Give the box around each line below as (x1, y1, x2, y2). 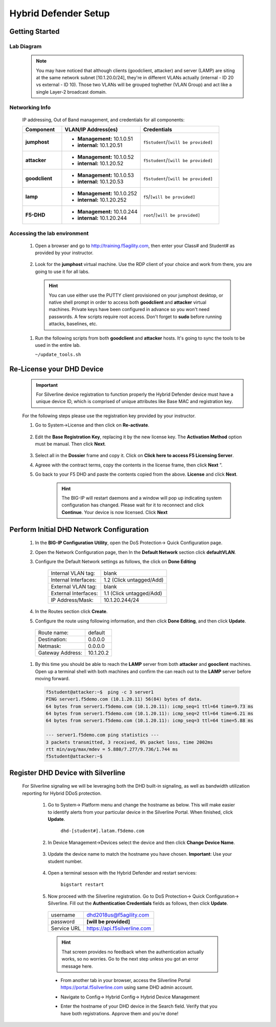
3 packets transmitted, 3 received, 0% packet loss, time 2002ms (45, 739, 213, 745)
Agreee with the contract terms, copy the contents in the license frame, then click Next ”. (35, 462, 223, 468)
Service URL (51, 925, 81, 932)
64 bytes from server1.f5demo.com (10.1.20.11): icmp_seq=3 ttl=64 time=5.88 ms (45, 718, 254, 724)
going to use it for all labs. (35, 269, 89, 275)
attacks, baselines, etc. (49, 321, 98, 327)
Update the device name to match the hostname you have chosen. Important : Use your (48, 851, 232, 857)
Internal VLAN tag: (51, 570, 96, 577)
